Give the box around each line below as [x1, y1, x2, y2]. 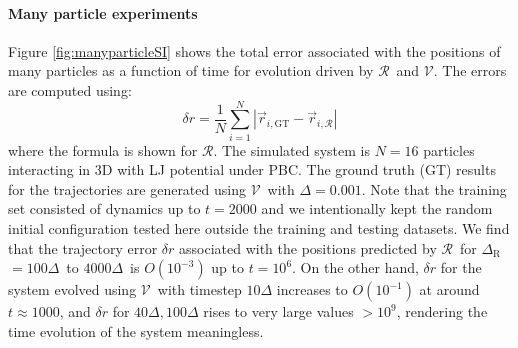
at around [419, 279, 480, 300]
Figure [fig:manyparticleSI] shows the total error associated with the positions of [8, 40, 501, 61]
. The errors [433, 60, 507, 81]
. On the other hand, [292, 257, 419, 278]
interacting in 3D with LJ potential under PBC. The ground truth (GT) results [8, 159, 496, 180]
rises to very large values [203, 301, 354, 322]
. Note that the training [361, 178, 507, 199]
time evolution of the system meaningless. [8, 320, 264, 341]
